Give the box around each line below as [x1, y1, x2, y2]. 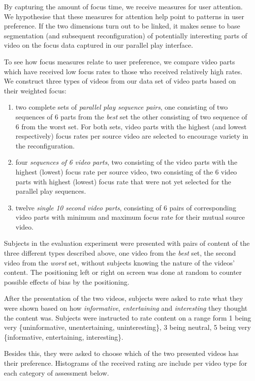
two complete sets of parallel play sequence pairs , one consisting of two [15, 102, 228, 112]
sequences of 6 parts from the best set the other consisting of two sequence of [15, 111, 248, 121]
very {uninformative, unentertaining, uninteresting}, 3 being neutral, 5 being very [4, 322, 251, 332]
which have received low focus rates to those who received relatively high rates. [4, 66, 243, 76]
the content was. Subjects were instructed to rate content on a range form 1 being [4, 312, 252, 322]
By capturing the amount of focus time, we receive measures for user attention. [4, 1, 243, 11]
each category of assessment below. [4, 367, 109, 378]
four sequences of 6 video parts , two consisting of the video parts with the [15, 157, 237, 167]
